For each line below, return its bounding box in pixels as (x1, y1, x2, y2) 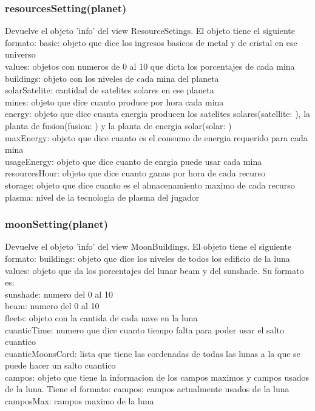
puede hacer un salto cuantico (5, 359, 116, 372)
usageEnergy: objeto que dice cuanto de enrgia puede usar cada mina (5, 155, 262, 167)
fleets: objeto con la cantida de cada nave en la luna (5, 311, 198, 324)
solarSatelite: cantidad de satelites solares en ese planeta (5, 84, 214, 96)
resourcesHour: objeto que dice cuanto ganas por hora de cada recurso (5, 167, 266, 179)
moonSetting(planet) (5, 216, 109, 232)
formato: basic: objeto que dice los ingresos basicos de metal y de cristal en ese (5, 36, 297, 48)
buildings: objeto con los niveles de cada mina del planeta (5, 72, 219, 84)
